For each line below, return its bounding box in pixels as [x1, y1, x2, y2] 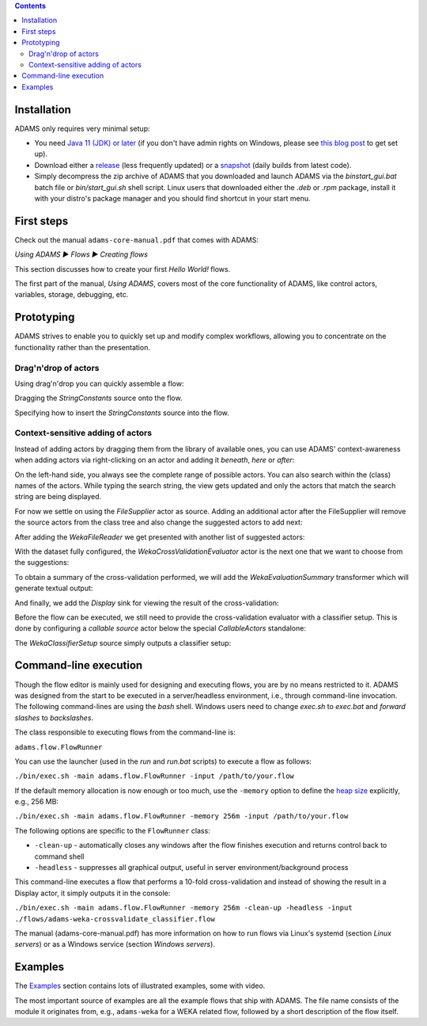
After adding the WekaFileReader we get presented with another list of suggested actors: [14, 532, 305, 542]
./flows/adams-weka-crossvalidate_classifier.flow [14, 914, 215, 923]
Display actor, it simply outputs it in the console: [14, 888, 171, 898]
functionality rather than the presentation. [14, 342, 150, 352]
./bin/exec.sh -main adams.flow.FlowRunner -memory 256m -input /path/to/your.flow [14, 812, 349, 821]
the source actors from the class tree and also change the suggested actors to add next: [14, 517, 303, 527]
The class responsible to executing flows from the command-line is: [14, 727, 236, 737]
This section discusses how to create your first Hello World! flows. [14, 264, 231, 273]
